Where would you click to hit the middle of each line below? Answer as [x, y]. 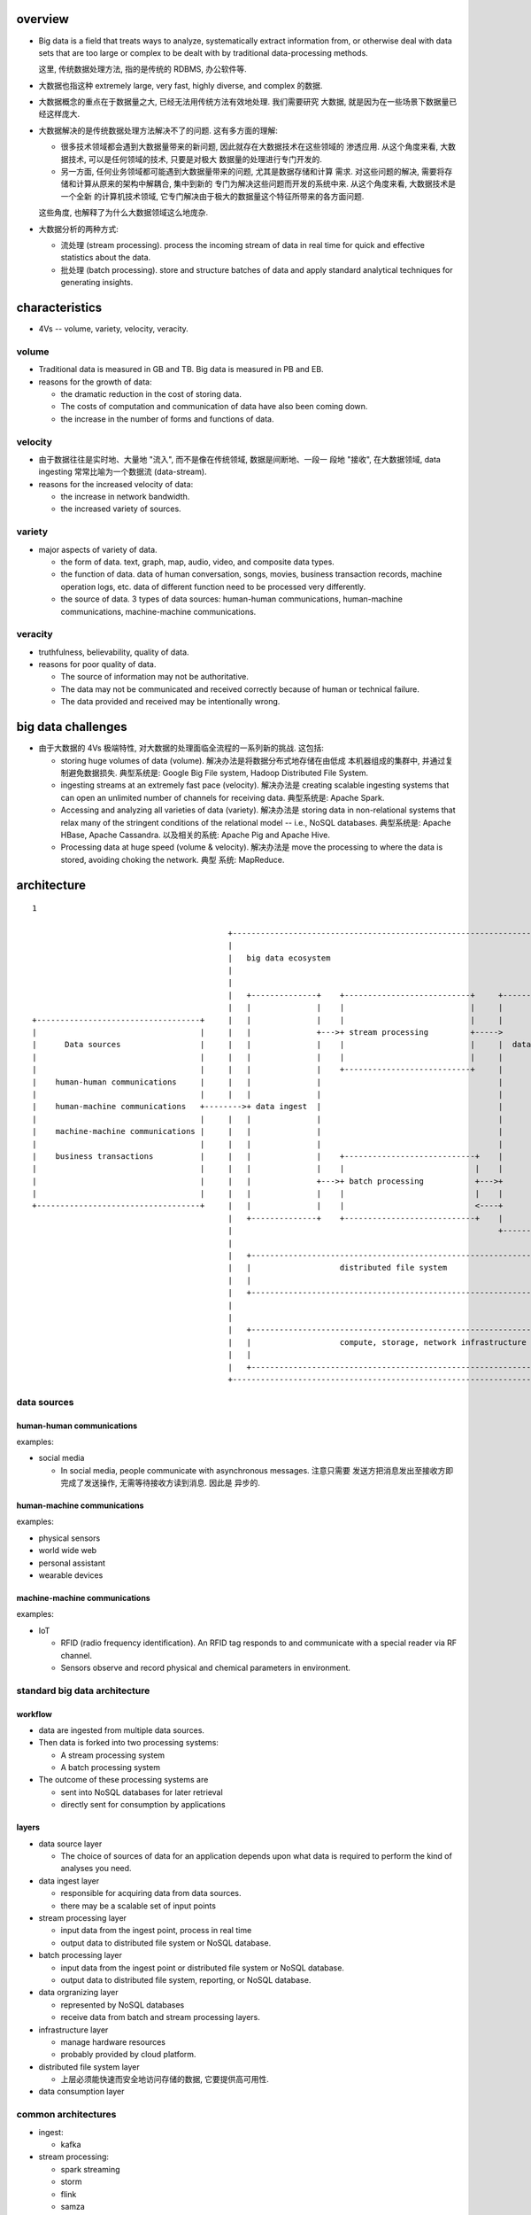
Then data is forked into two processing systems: [128, 1743]
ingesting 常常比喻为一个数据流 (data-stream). [123, 472]
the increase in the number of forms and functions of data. [167, 419]
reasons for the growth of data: [95, 382]
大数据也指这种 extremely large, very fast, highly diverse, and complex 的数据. [181, 85]
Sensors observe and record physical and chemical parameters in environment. [206, 1667]
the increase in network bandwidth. [125, 497]
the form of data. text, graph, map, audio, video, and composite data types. [198, 562]
